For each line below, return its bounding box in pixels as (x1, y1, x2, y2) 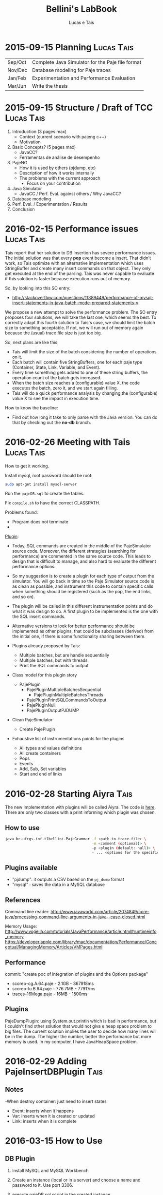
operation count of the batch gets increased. (12, 374, 102, 381)
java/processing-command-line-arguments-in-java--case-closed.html (5, 914, 146, 920)
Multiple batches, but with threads (19, 657, 88, 663)
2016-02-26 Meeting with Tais (5, 436, 130, 447)
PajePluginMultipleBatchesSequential (26, 687, 101, 693)
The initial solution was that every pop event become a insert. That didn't (5, 255, 151, 261)
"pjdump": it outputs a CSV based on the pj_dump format (12, 876, 125, 883)
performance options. (12, 564, 56, 570)
